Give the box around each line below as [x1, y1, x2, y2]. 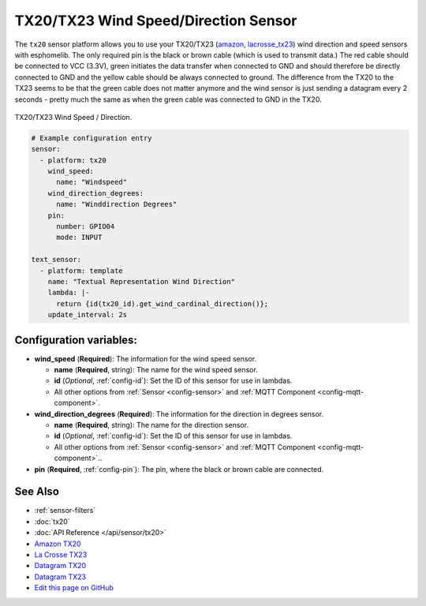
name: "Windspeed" [56, 178, 128, 187]
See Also [14, 485, 59, 499]
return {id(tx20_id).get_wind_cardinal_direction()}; [56, 299, 269, 308]
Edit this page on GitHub [34, 583, 114, 593]
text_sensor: [31, 255, 82, 264]
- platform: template [39, 266, 124, 275]
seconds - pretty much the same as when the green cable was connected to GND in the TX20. [14, 95, 323, 104]
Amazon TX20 [34, 539, 81, 548]
